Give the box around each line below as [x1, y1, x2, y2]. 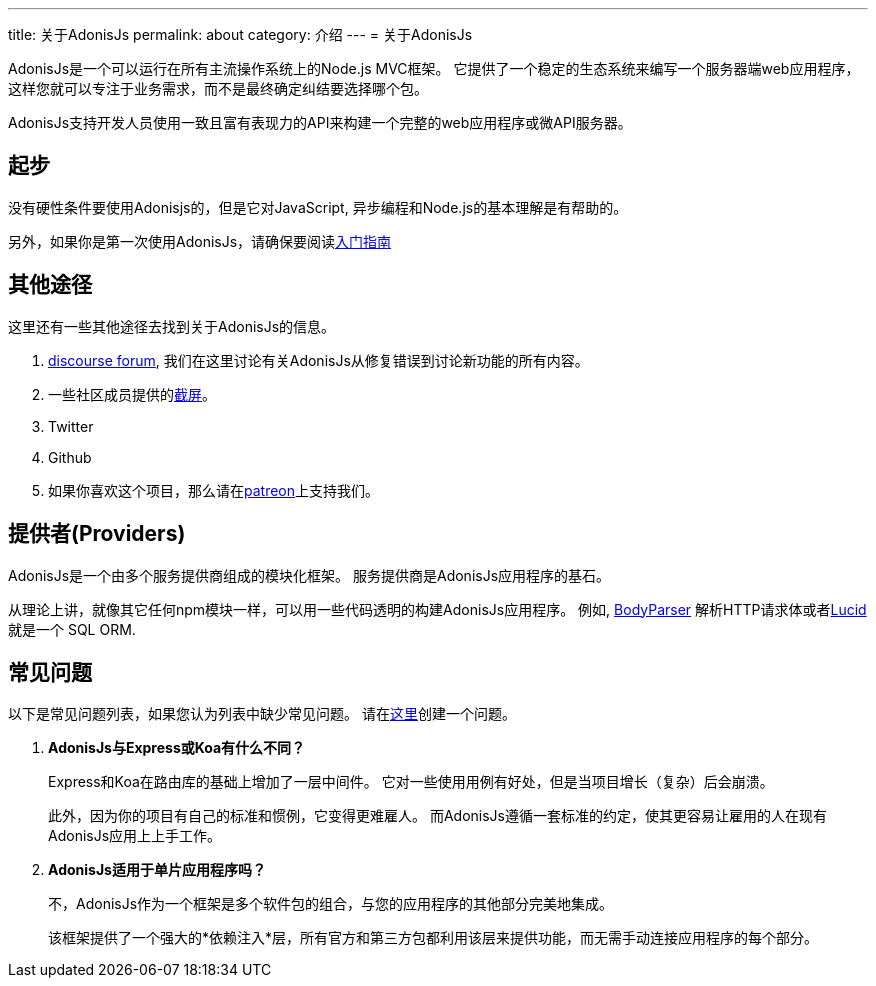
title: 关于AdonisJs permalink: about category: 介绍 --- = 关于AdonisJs [8, 26, 473, 43]
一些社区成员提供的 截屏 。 [48, 385, 216, 403]
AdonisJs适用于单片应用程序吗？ [48, 861, 266, 879]
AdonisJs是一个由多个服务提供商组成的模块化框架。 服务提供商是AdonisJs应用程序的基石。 [8, 566, 611, 584]
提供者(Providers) [8, 521, 186, 547]
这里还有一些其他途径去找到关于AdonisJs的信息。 [8, 317, 336, 335]
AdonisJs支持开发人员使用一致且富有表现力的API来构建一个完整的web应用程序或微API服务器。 [8, 114, 632, 131]
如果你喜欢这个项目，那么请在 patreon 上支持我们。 [48, 481, 380, 499]
